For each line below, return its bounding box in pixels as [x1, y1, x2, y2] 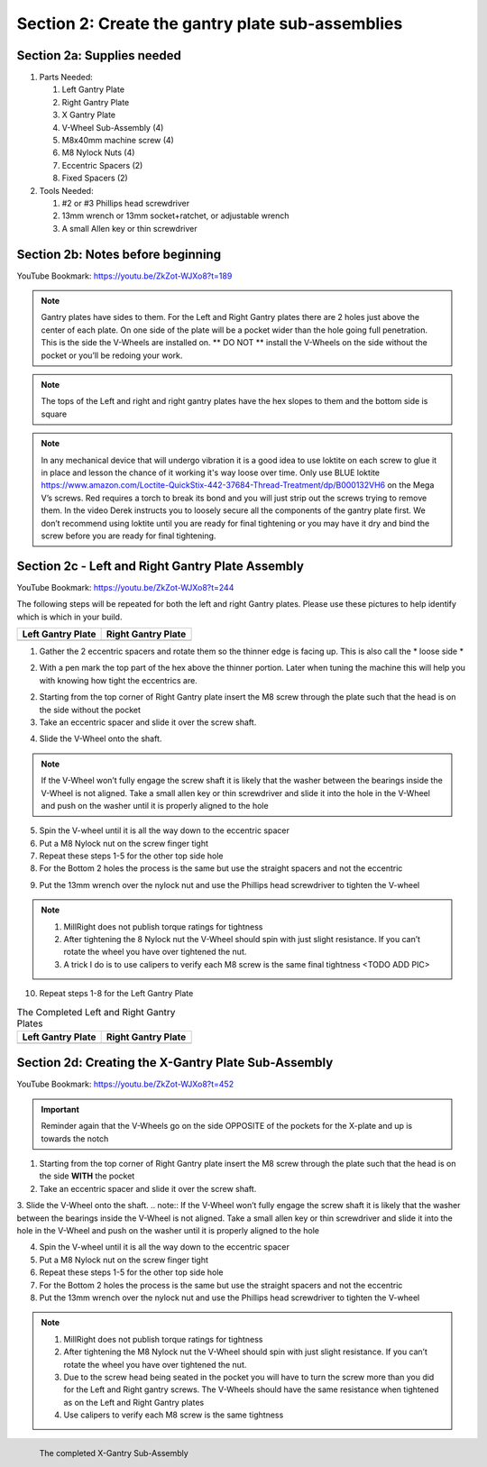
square [41, 408, 68, 419]
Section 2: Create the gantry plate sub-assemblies [16, 14, 403, 33]
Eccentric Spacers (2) [61, 160, 143, 170]
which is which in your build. [16, 611, 123, 622]
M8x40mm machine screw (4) [61, 135, 175, 146]
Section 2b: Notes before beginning [16, 246, 221, 261]
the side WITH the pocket [39, 1170, 135, 1181]
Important [41, 1104, 80, 1114]
